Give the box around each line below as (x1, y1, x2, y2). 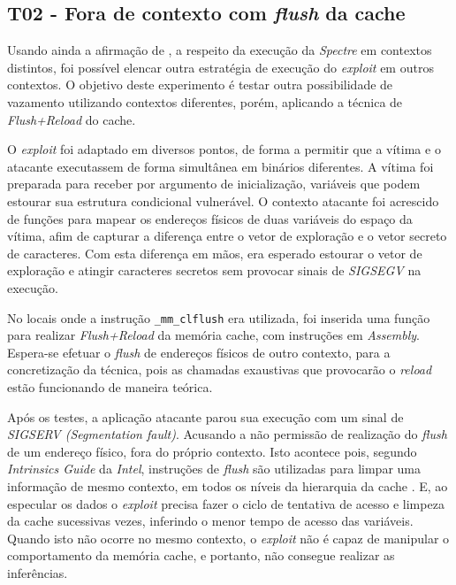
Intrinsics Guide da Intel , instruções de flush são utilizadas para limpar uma (7, 459, 421, 478)
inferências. (7, 563, 68, 581)
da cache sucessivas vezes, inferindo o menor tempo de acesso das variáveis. (7, 512, 414, 530)
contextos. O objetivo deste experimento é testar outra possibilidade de (7, 75, 393, 94)
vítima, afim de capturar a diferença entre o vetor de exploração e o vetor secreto (7, 227, 447, 245)
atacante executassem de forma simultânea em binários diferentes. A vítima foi (7, 157, 434, 175)
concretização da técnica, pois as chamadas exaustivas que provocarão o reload (7, 360, 432, 379)
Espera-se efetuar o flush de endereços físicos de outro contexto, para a (7, 343, 391, 361)
